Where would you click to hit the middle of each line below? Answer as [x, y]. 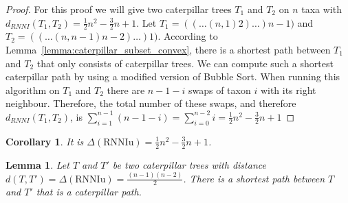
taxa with [322, 9]
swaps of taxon [219, 89]
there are [126, 89]
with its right [288, 89]
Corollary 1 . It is [45, 141]
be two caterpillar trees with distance [189, 164]
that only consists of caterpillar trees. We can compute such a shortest [185, 63]
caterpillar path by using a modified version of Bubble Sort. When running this [173, 76]
